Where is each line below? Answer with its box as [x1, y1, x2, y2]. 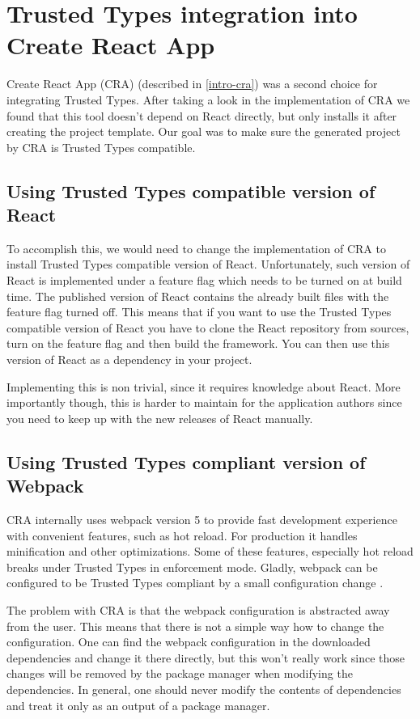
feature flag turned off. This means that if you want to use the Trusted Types [6, 303, 392, 320]
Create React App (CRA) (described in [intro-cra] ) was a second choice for [6, 75, 378, 92]
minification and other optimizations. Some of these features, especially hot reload [6, 543, 414, 560]
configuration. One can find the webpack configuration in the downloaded [6, 633, 371, 650]
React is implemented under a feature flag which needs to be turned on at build [6, 272, 402, 289]
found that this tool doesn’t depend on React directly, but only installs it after [6, 107, 397, 124]
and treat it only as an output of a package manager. [6, 696, 270, 713]
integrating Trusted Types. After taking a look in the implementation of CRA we [6, 91, 410, 108]
